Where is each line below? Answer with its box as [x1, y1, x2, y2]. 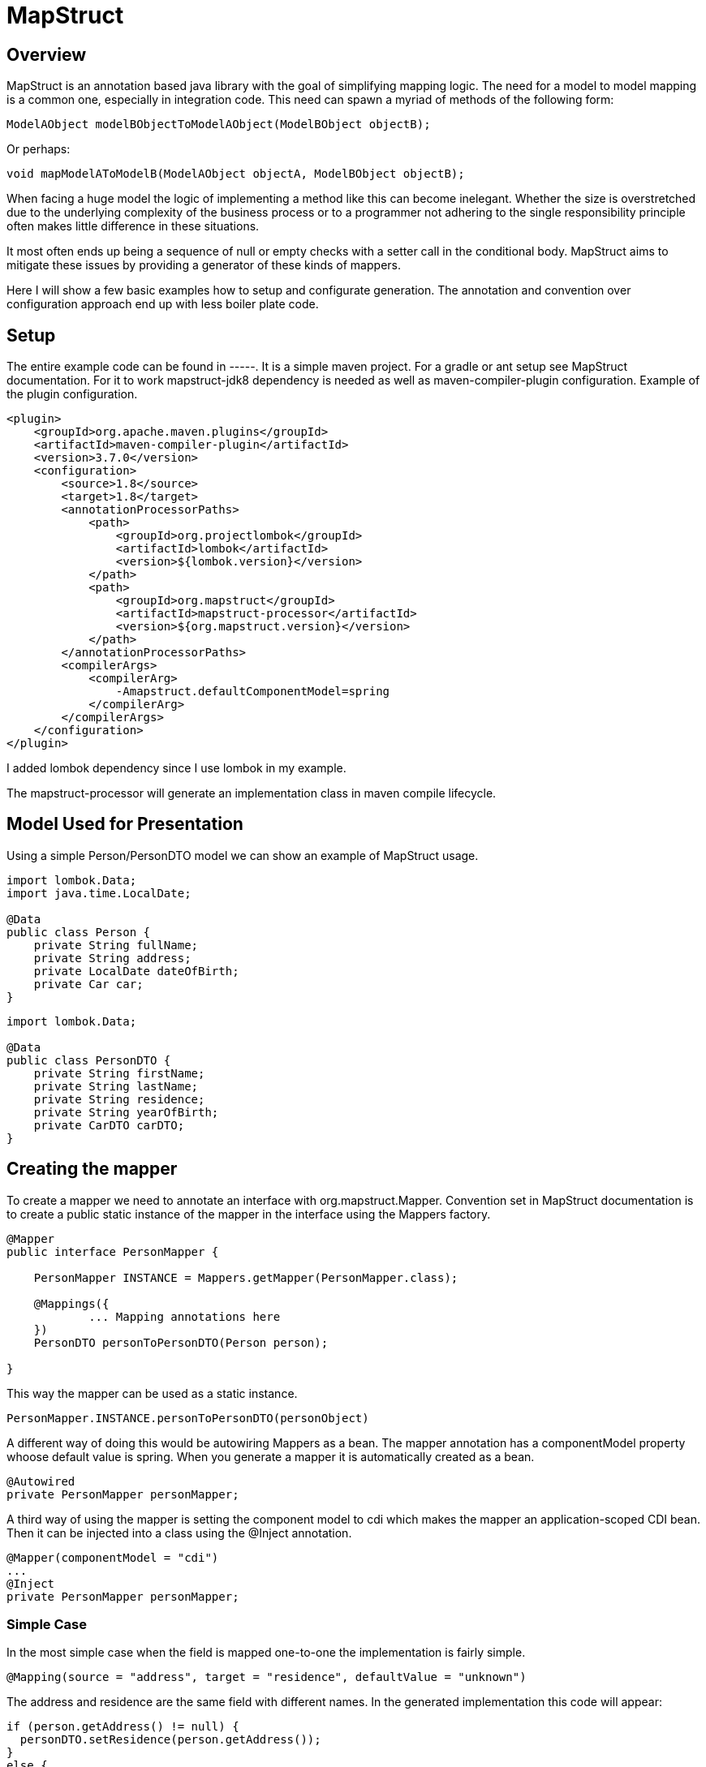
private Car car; [33, 977, 144, 991]
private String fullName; [33, 938, 199, 952]
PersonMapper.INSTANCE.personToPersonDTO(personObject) [6, 1411, 369, 1425]
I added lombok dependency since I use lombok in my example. [6, 761, 347, 776]
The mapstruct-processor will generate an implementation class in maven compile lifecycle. [6, 786, 497, 801]
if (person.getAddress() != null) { [6, 1720, 239, 1734]
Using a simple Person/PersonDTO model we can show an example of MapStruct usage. [6, 848, 479, 862]
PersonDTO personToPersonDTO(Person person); [33, 1335, 329, 1349]
